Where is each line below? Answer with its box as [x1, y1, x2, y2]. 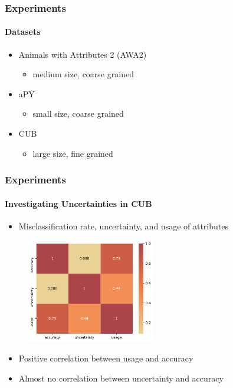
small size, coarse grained [32, 107, 124, 120]
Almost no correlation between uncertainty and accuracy [18, 371, 224, 384]
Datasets [5, 25, 41, 38]
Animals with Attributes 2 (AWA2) [18, 48, 147, 60]
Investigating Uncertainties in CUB [5, 197, 152, 209]
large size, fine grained [32, 147, 113, 159]
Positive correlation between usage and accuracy [18, 352, 193, 364]
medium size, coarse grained [32, 68, 134, 80]
